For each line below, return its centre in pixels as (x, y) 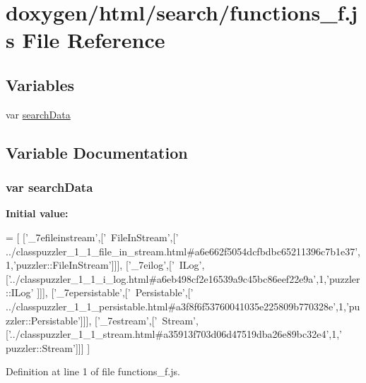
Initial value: (37, 213)
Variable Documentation (97, 152)
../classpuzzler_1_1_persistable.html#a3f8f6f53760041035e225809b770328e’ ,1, (176, 306)
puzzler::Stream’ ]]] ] (48, 347)
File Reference (94, 40)
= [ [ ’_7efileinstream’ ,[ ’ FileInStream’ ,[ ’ (92, 237)
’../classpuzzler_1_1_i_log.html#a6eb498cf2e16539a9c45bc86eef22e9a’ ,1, (167, 278)
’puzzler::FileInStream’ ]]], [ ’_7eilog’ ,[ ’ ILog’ (107, 265)
